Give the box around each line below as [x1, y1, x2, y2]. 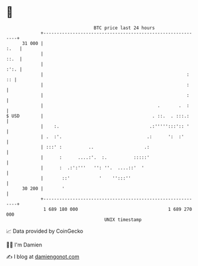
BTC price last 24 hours [94, 25, 155, 31]
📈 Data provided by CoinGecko [6, 227, 84, 235]
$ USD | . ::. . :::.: [6, 113, 190, 119]
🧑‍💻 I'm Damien [6, 241, 43, 248]
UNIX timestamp [104, 216, 142, 223]
